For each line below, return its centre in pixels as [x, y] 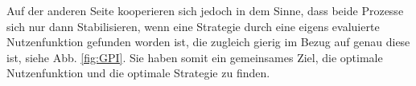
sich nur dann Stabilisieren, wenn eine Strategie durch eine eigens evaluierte [193, 26]
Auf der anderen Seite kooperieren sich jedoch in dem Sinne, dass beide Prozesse [205, 10]
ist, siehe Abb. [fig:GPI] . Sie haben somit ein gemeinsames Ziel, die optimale [195, 57]
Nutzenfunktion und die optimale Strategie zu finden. [138, 73]
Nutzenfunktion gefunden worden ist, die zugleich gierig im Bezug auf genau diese [208, 42]
